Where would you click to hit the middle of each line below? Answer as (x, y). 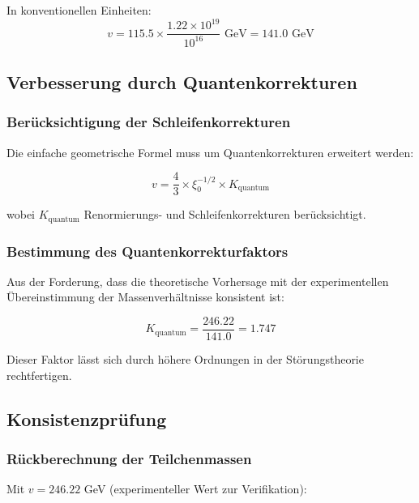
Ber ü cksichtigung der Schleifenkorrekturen (149, 122)
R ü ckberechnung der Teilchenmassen (129, 458)
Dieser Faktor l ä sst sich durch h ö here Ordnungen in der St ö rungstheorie (185, 359)
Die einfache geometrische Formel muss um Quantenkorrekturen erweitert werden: (210, 152)
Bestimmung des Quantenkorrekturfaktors (148, 251)
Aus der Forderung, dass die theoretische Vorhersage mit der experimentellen (198, 281)
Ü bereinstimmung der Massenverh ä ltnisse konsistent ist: (145, 297)
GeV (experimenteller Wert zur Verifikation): (195, 489)
